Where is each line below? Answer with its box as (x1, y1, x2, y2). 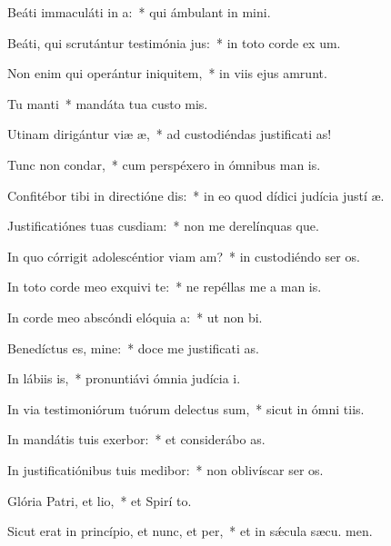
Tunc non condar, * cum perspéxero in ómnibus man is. (7, 154, 321, 174)
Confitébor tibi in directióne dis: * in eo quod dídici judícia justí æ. (7, 185, 385, 204)
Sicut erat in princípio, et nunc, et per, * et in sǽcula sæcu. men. (7, 521, 373, 541)
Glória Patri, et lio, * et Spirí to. (7, 491, 192, 510)
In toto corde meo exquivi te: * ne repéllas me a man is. (7, 277, 322, 296)
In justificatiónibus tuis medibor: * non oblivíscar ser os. (7, 460, 324, 479)
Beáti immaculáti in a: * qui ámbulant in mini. (7, 3, 271, 21)
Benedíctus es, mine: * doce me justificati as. (7, 338, 259, 357)
